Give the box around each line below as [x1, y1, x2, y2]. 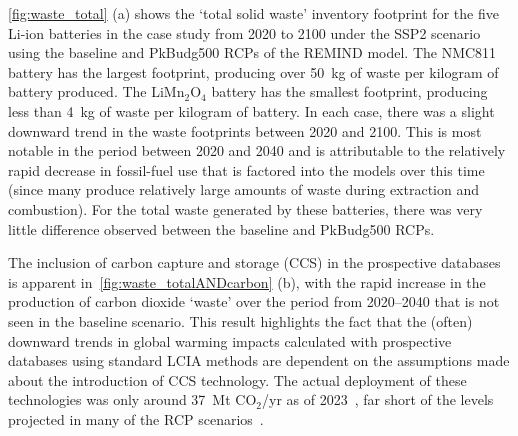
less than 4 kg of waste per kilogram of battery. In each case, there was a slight [8, 100, 495, 121]
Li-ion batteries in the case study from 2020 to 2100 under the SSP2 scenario [8, 22, 481, 43]
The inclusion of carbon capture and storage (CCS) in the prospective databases [8, 252, 501, 273]
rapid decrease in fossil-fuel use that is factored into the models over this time [8, 159, 485, 180]
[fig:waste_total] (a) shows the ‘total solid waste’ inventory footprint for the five [8, 3, 499, 23]
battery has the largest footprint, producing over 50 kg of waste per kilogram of [8, 61, 499, 82]
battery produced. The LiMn [8, 81, 185, 102]
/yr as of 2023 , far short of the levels [262, 389, 494, 410]
